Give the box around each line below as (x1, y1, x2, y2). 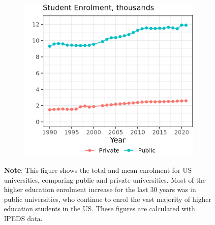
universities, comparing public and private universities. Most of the (4, 174, 206, 185)
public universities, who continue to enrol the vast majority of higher (4, 193, 212, 204)
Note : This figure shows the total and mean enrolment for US (4, 164, 192, 175)
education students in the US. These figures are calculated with (4, 203, 195, 214)
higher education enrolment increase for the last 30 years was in (4, 184, 196, 194)
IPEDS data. (4, 213, 43, 223)
